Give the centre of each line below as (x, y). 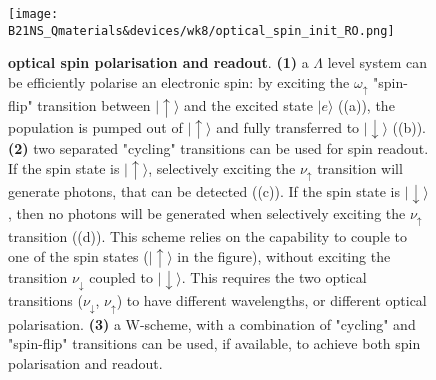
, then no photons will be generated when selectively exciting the (207, 212)
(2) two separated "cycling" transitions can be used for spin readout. (218, 148)
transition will (360, 167)
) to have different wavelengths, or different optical (271, 300)
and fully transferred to (288, 126)
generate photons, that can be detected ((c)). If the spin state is (204, 191)
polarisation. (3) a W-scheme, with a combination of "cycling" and (212, 323)
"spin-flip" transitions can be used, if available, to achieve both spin (214, 343)
